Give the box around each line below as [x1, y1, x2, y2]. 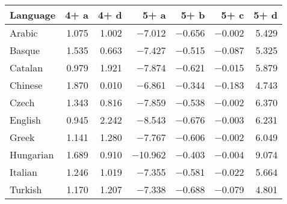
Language [10, 8, 56, 22]
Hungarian [10, 148, 54, 161]
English [10, 113, 41, 127]
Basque [10, 43, 40, 57]
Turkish [10, 182, 42, 196]
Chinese [10, 78, 43, 92]
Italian [10, 165, 37, 179]
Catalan [10, 61, 43, 74]
